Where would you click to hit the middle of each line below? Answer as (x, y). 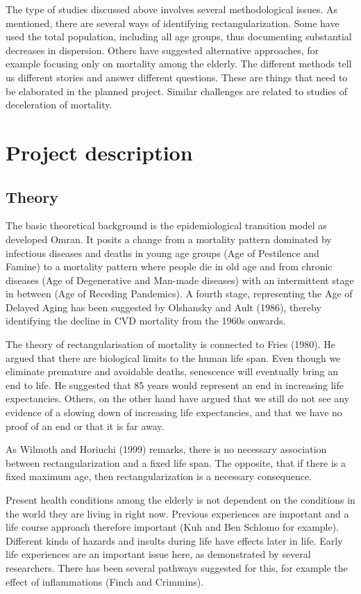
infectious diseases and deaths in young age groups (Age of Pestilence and (162, 253)
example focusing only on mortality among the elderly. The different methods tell (179, 64)
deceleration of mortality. (59, 105)
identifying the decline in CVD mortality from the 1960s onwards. (146, 321)
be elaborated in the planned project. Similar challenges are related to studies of (176, 91)
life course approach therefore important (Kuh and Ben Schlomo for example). (173, 527)
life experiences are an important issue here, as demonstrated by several (158, 554)
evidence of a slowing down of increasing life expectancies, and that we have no (174, 412)
